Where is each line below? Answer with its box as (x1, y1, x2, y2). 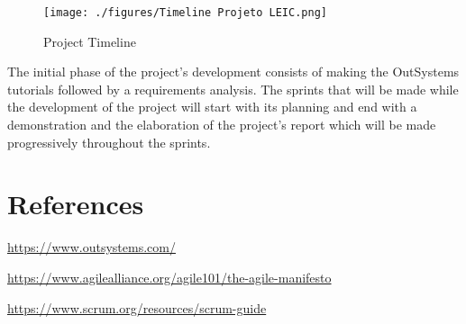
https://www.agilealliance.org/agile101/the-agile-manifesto (7, 267, 332, 286)
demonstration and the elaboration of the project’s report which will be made (7, 115, 436, 134)
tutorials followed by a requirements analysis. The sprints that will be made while (7, 79, 459, 98)
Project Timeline (43, 31, 136, 50)
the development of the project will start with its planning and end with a (7, 97, 417, 116)
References (7, 185, 144, 222)
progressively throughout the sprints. (7, 132, 211, 151)
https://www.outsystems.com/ (7, 238, 176, 256)
